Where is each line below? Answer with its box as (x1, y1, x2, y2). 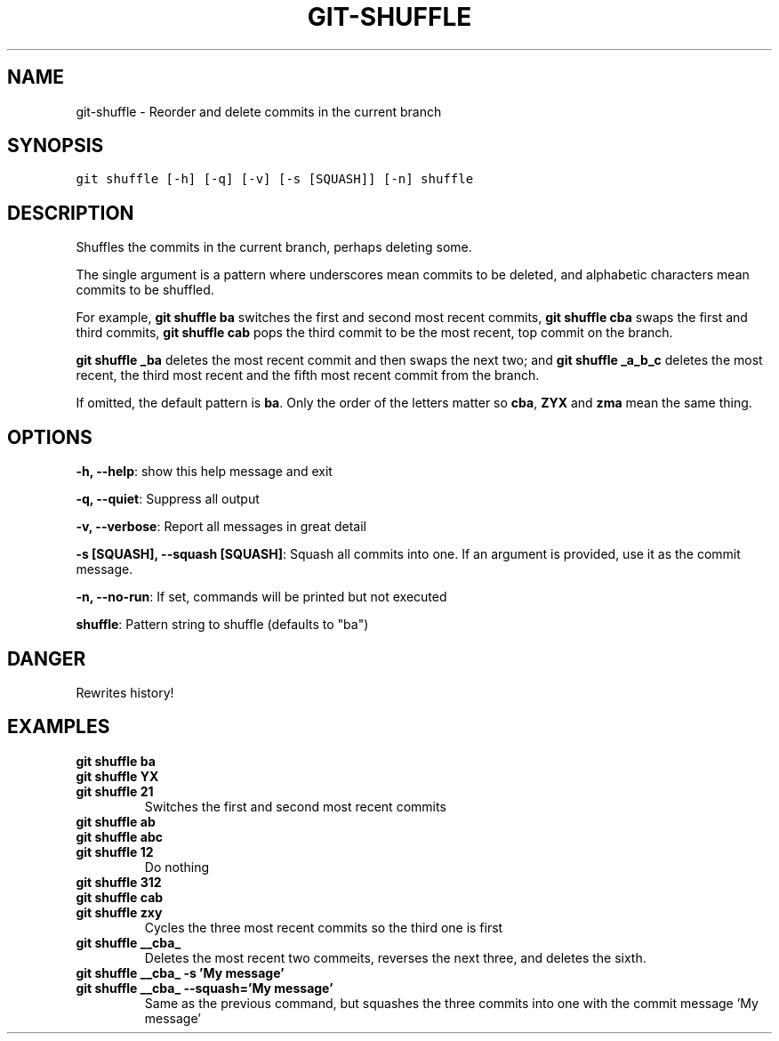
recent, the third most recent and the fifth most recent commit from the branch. (76, 367, 540, 383)
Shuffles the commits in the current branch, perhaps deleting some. (76, 239, 472, 255)
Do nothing (144, 859, 210, 875)
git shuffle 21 (76, 783, 154, 799)
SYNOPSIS (7, 134, 104, 157)
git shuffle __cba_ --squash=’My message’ (76, 980, 333, 996)
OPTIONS (7, 425, 92, 448)
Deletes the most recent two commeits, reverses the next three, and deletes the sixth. (144, 949, 646, 965)
